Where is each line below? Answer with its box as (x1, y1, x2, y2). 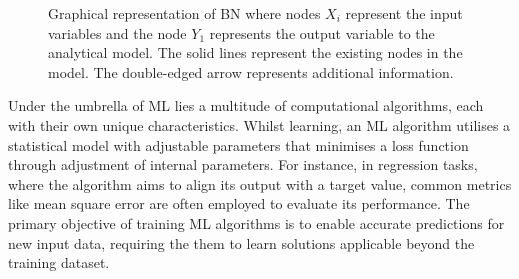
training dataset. (8, 252, 110, 273)
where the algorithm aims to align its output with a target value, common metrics (8, 173, 512, 194)
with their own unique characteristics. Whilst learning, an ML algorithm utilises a (8, 114, 511, 135)
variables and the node (48, 22, 187, 43)
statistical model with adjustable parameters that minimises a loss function (8, 134, 469, 155)
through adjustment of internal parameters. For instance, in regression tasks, (8, 154, 478, 175)
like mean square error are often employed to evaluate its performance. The (8, 193, 470, 214)
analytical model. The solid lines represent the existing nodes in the (48, 42, 463, 63)
